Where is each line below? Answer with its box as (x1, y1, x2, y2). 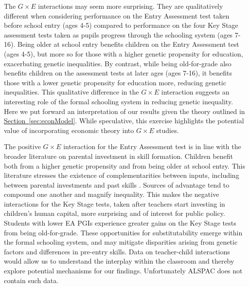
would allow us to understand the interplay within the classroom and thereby (4, 256, 234, 266)
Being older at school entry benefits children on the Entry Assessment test (17, 39, 239, 49)
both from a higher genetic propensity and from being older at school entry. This (4, 160, 245, 171)
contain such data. (4, 275, 59, 285)
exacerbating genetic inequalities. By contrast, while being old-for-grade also (4, 58, 231, 68)
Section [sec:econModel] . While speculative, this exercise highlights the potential (4, 115, 244, 126)
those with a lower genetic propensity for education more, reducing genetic (4, 77, 226, 87)
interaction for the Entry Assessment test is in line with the (63, 141, 241, 152)
